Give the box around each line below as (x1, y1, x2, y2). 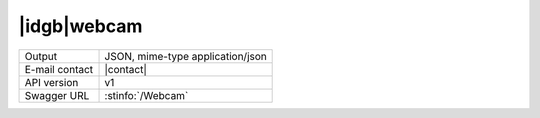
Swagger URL (24, 88, 90, 102)
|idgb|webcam (18, 15, 143, 37)
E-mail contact (24, 62, 94, 76)
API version (24, 75, 79, 89)
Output (24, 49, 58, 63)
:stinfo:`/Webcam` (104, 88, 189, 102)
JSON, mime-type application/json (104, 49, 267, 63)
